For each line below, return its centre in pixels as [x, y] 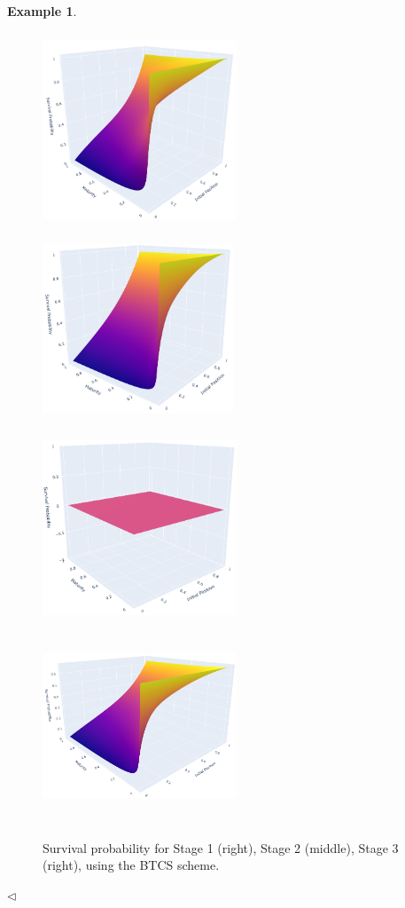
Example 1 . [42, 11]
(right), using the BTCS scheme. [131, 865]
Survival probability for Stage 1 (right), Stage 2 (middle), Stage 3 [221, 847]
